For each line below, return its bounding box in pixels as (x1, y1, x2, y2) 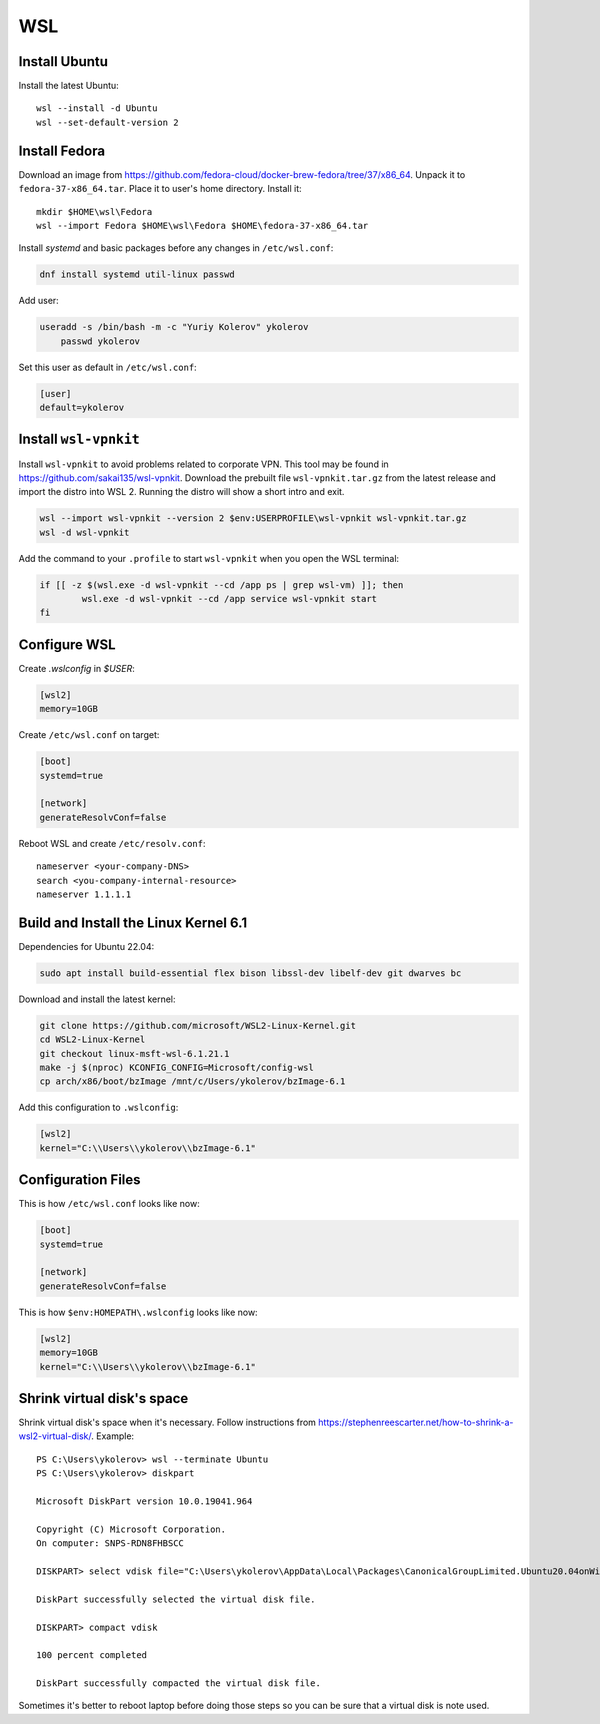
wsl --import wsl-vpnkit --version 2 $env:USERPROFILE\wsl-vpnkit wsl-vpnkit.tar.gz (39, 513, 467, 524)
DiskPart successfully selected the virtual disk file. (36, 1593, 316, 1605)
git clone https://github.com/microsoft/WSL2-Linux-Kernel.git (39, 1020, 357, 1031)
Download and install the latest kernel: (18, 993, 176, 1005)
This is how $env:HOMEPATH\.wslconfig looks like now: (18, 1306, 259, 1318)
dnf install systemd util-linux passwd (39, 269, 235, 280)
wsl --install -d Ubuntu (36, 103, 158, 114)
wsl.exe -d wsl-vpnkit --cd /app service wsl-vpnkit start (81, 593, 378, 605)
